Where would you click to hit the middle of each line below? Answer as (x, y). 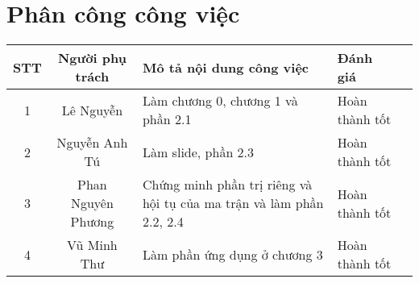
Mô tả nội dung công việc (226, 67)
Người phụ (92, 58)
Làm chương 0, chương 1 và (220, 101)
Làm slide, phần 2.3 (198, 152)
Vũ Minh (92, 245)
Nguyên (92, 203)
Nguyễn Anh (92, 143)
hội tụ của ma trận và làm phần (233, 203)
